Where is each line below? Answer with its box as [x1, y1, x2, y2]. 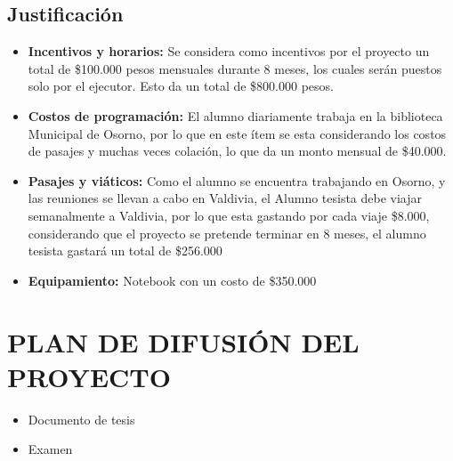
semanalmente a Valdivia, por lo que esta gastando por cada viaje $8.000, [28, 206, 430, 224]
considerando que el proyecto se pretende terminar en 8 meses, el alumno [28, 223, 426, 242]
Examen [28, 440, 73, 458]
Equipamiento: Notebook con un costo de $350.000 [28, 271, 317, 289]
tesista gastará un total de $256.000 [28, 241, 222, 260]
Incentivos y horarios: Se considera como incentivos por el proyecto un [28, 42, 430, 61]
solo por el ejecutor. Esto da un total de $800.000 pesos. [28, 77, 334, 95]
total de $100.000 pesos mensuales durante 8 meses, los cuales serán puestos [28, 59, 442, 77]
